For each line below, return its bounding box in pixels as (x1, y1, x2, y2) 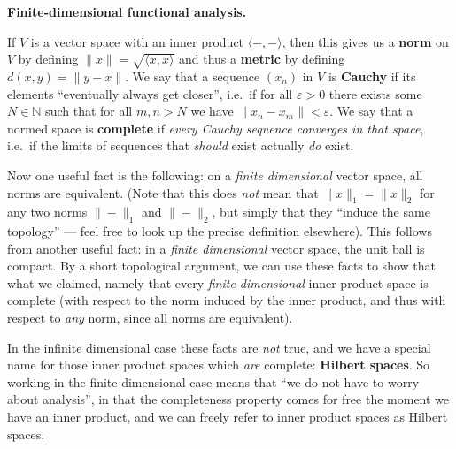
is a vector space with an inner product (30, 32, 244, 50)
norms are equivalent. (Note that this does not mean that (7, 183, 319, 202)
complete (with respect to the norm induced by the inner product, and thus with (7, 291, 446, 309)
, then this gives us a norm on (282, 32, 449, 50)
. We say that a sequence (125, 66, 260, 85)
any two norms (7, 202, 88, 221)
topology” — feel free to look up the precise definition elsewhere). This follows (7, 222, 432, 240)
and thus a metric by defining (178, 49, 345, 68)
